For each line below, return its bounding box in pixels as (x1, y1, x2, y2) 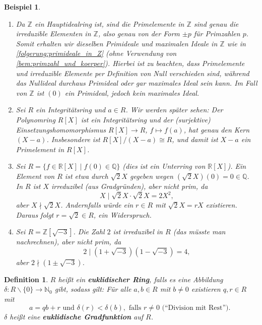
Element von (16, 170, 55, 181)
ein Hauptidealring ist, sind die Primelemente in (34, 18, 184, 29)
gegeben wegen (129, 170, 173, 181)
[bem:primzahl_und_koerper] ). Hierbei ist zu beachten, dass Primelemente (16, 57, 245, 68)
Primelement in (16, 144, 64, 154)
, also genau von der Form (98, 28, 180, 39)
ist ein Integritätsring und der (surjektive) (81, 114, 211, 124)
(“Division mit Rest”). (162, 304, 231, 311)
